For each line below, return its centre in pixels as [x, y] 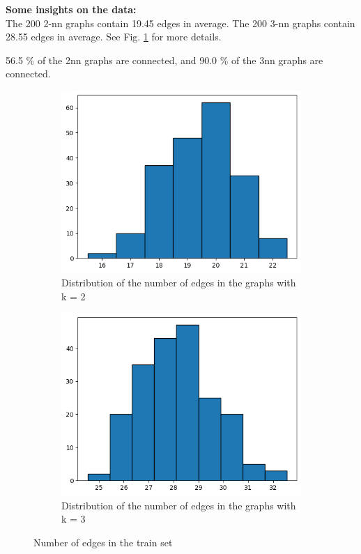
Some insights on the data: [71, 9]
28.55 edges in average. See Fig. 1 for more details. [114, 37]
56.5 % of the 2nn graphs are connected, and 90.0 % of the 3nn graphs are [164, 60]
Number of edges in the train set [103, 542]
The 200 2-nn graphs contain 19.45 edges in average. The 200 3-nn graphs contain [180, 23]
